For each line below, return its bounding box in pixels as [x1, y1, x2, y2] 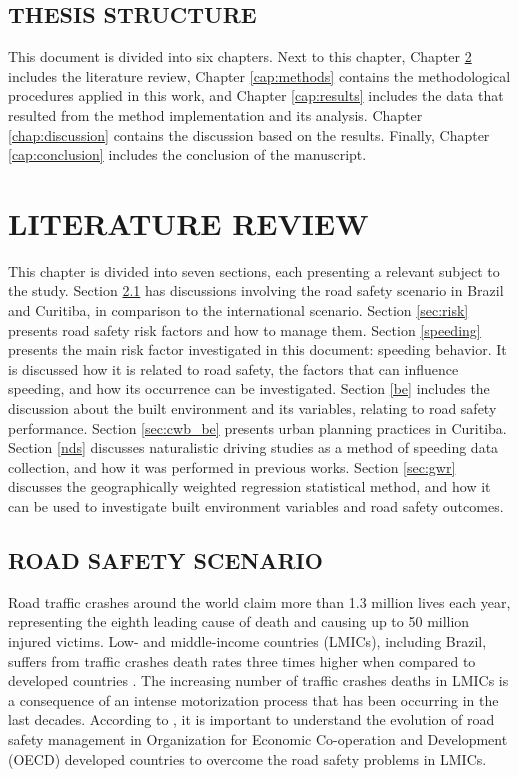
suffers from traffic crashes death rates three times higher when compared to [8, 650, 476, 671]
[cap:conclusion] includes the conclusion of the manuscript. [8, 144, 367, 165]
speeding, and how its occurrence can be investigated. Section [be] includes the [8, 378, 490, 399]
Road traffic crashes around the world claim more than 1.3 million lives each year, [8, 591, 511, 612]
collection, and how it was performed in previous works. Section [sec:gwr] [8, 456, 456, 477]
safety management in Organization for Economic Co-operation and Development [8, 728, 508, 749]
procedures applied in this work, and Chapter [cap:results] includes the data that [8, 85, 504, 106]
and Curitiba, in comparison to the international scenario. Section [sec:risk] [8, 300, 469, 321]
